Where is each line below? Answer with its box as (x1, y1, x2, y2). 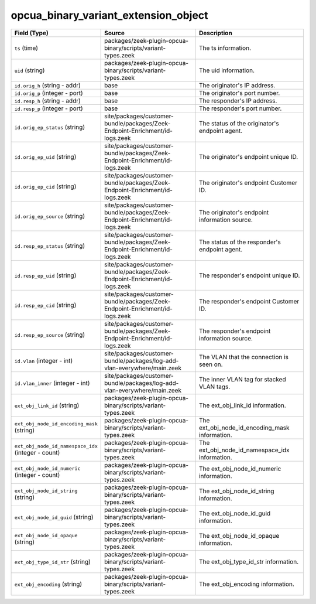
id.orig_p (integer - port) (14, 88, 83, 97)
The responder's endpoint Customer (199, 297, 300, 305)
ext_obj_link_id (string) (14, 401, 80, 410)
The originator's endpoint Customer (199, 179, 298, 187)
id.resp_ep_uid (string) (14, 271, 77, 279)
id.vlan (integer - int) (14, 356, 73, 364)
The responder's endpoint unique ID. (199, 271, 300, 279)
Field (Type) (14, 29, 49, 37)
